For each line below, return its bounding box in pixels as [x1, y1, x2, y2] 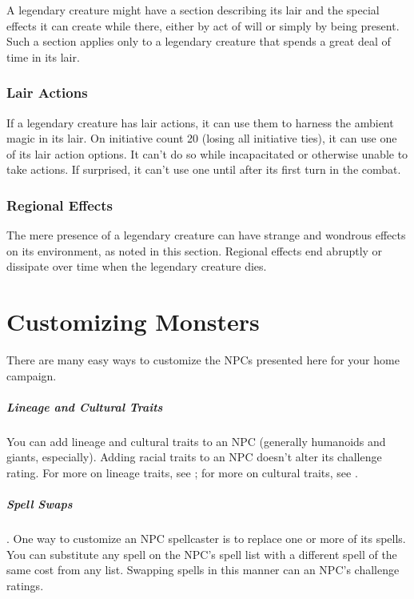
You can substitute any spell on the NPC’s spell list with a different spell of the [6, 545, 397, 562]
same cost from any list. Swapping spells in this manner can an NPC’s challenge [6, 561, 400, 578]
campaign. [6, 367, 57, 384]
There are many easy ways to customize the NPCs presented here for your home [6, 352, 400, 368]
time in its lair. [6, 48, 80, 65]
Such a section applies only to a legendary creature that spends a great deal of [6, 33, 391, 50]
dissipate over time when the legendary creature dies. [6, 258, 267, 275]
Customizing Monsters [6, 305, 260, 338]
